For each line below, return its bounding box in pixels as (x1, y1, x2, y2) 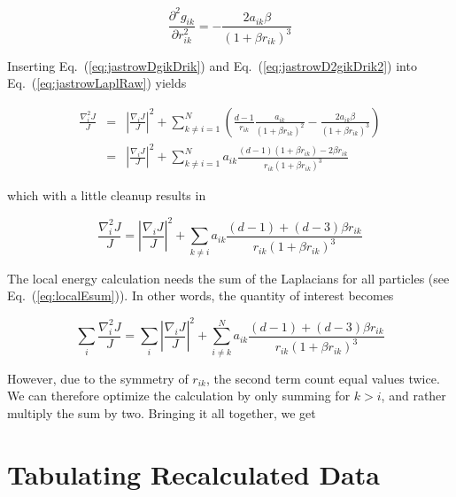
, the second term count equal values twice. (205, 369, 440, 387)
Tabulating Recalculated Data (7, 455, 380, 492)
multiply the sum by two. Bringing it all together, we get (7, 403, 316, 422)
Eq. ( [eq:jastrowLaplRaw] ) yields (7, 74, 187, 92)
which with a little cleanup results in (7, 186, 206, 205)
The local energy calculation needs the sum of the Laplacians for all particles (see (7, 268, 450, 287)
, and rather (381, 386, 446, 405)
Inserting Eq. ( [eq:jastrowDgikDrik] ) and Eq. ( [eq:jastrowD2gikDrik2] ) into (7, 56, 417, 74)
